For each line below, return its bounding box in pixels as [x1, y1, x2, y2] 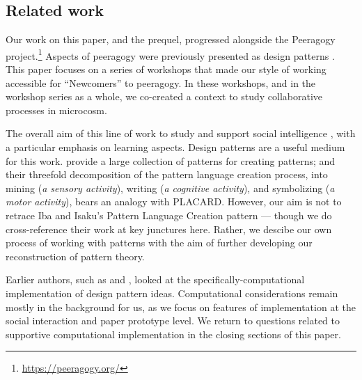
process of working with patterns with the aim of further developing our [6, 235, 313, 250]
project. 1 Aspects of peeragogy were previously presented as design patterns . [6, 46, 335, 63]
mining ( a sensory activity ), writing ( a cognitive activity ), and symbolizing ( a [6, 180, 335, 195]
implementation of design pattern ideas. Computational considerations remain [6, 285, 338, 300]
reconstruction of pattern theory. [6, 248, 145, 263]
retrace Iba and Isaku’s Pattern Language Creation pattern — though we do [6, 207, 332, 222]
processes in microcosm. [6, 102, 107, 117]
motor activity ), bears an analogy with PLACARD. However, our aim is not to [6, 194, 342, 209]
